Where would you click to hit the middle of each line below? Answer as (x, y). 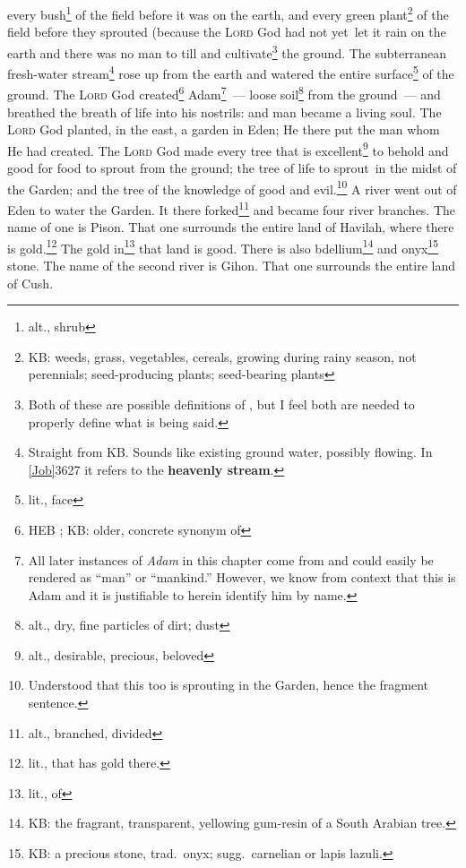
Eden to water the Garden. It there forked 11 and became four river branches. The (232, 208)
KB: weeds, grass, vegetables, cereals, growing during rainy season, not (222, 356)
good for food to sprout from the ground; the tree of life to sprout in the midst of (232, 168)
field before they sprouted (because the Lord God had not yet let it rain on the (227, 32)
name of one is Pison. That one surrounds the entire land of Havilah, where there (231, 227)
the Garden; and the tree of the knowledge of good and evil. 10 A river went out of (232, 187)
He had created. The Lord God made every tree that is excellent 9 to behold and (228, 149)
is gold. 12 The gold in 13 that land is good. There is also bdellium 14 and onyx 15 (223, 246)
